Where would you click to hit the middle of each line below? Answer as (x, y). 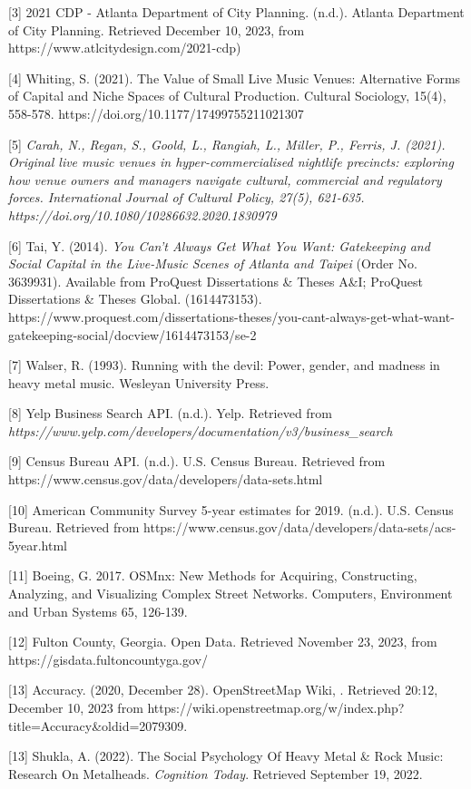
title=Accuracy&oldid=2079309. (98, 725)
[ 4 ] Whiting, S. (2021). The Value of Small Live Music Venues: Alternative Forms (235, 78)
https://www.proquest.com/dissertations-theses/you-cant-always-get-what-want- (231, 316)
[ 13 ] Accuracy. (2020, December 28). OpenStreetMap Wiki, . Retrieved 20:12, (223, 690)
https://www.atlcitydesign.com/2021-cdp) (125, 48)
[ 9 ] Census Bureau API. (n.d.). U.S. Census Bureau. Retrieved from (197, 461)
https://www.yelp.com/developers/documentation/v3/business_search (201, 430)
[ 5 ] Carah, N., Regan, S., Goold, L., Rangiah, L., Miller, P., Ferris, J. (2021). (227, 144)
